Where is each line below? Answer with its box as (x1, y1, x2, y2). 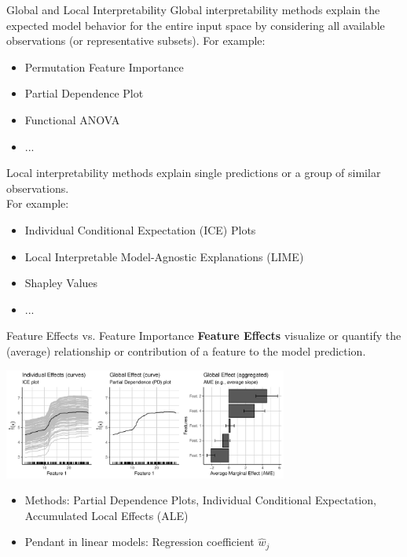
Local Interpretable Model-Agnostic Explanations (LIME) (24, 248, 304, 264)
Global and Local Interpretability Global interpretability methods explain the (6, 2, 380, 17)
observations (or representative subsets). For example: (6, 32, 266, 49)
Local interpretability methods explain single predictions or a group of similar (6, 164, 381, 181)
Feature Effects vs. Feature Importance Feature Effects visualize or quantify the (6, 327, 401, 344)
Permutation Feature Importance (24, 58, 184, 75)
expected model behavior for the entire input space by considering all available (6, 17, 385, 33)
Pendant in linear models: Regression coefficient (24, 533, 255, 550)
